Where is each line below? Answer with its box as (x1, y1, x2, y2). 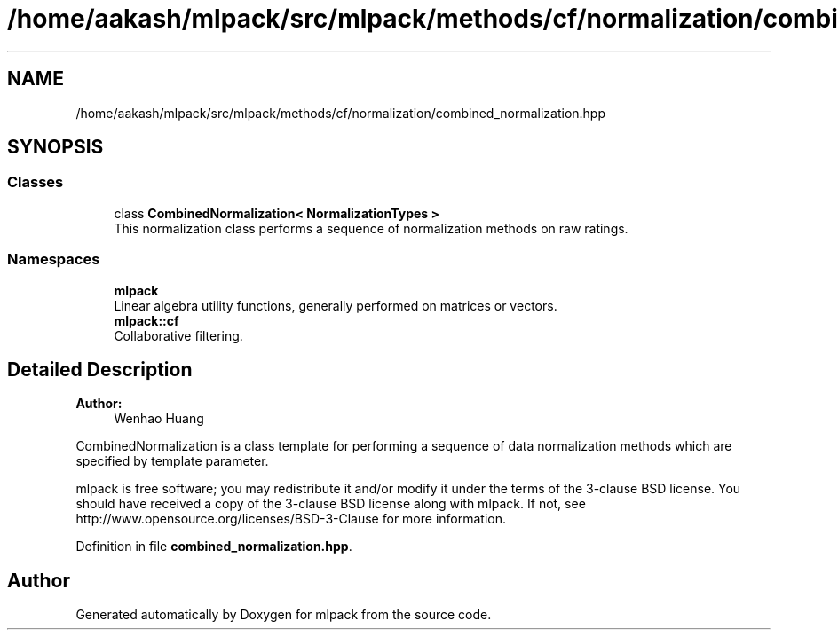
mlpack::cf (114, 312, 179, 328)
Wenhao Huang (114, 411, 204, 427)
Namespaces (7, 250, 100, 269)
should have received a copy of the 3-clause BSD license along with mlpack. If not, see (75, 496, 586, 512)
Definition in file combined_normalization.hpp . (75, 539, 352, 554)
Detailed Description (7, 358, 193, 381)
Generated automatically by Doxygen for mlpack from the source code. (75, 607, 492, 623)
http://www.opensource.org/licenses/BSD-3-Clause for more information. (75, 511, 506, 527)
